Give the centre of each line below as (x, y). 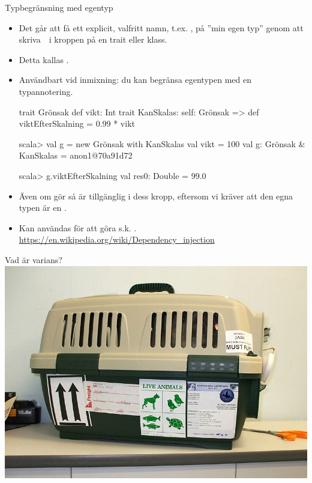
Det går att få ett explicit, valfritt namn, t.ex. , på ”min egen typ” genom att (161, 27)
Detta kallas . (44, 59)
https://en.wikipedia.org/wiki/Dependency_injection (117, 239)
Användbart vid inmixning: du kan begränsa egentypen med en (135, 80)
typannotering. (46, 91)
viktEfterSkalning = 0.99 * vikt (77, 123)
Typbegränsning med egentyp (59, 7)
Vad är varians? (34, 259)
